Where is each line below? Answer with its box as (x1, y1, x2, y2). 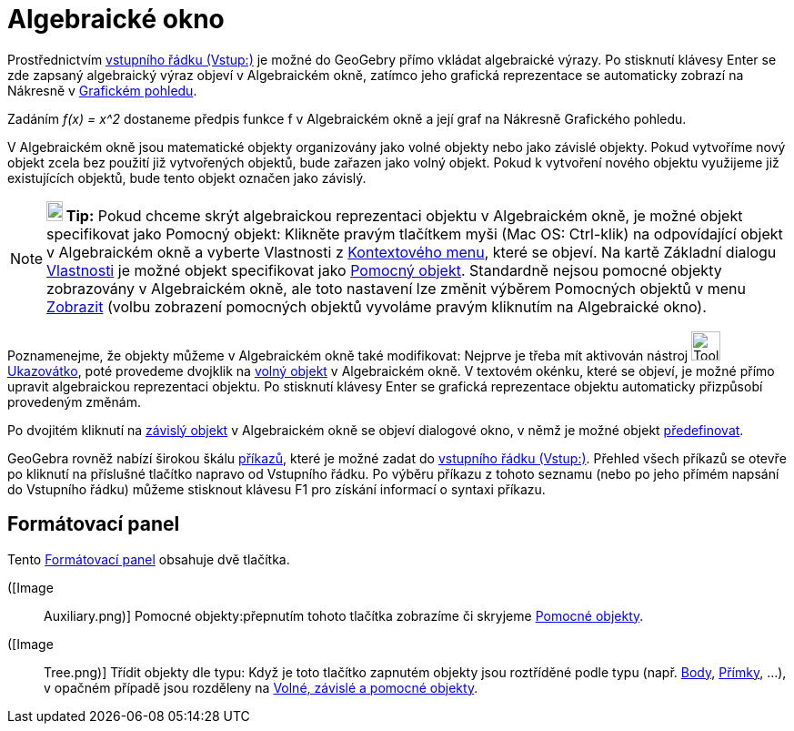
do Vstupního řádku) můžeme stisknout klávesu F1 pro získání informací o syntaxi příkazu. (7, 481, 546, 497)
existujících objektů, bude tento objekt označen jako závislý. (7, 169, 367, 186)
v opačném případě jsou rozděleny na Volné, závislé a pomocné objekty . (44, 679, 478, 695)
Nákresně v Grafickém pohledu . (7, 82, 197, 98)
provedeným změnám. (7, 393, 141, 410)
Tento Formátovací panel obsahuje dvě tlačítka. (7, 551, 290, 567)
